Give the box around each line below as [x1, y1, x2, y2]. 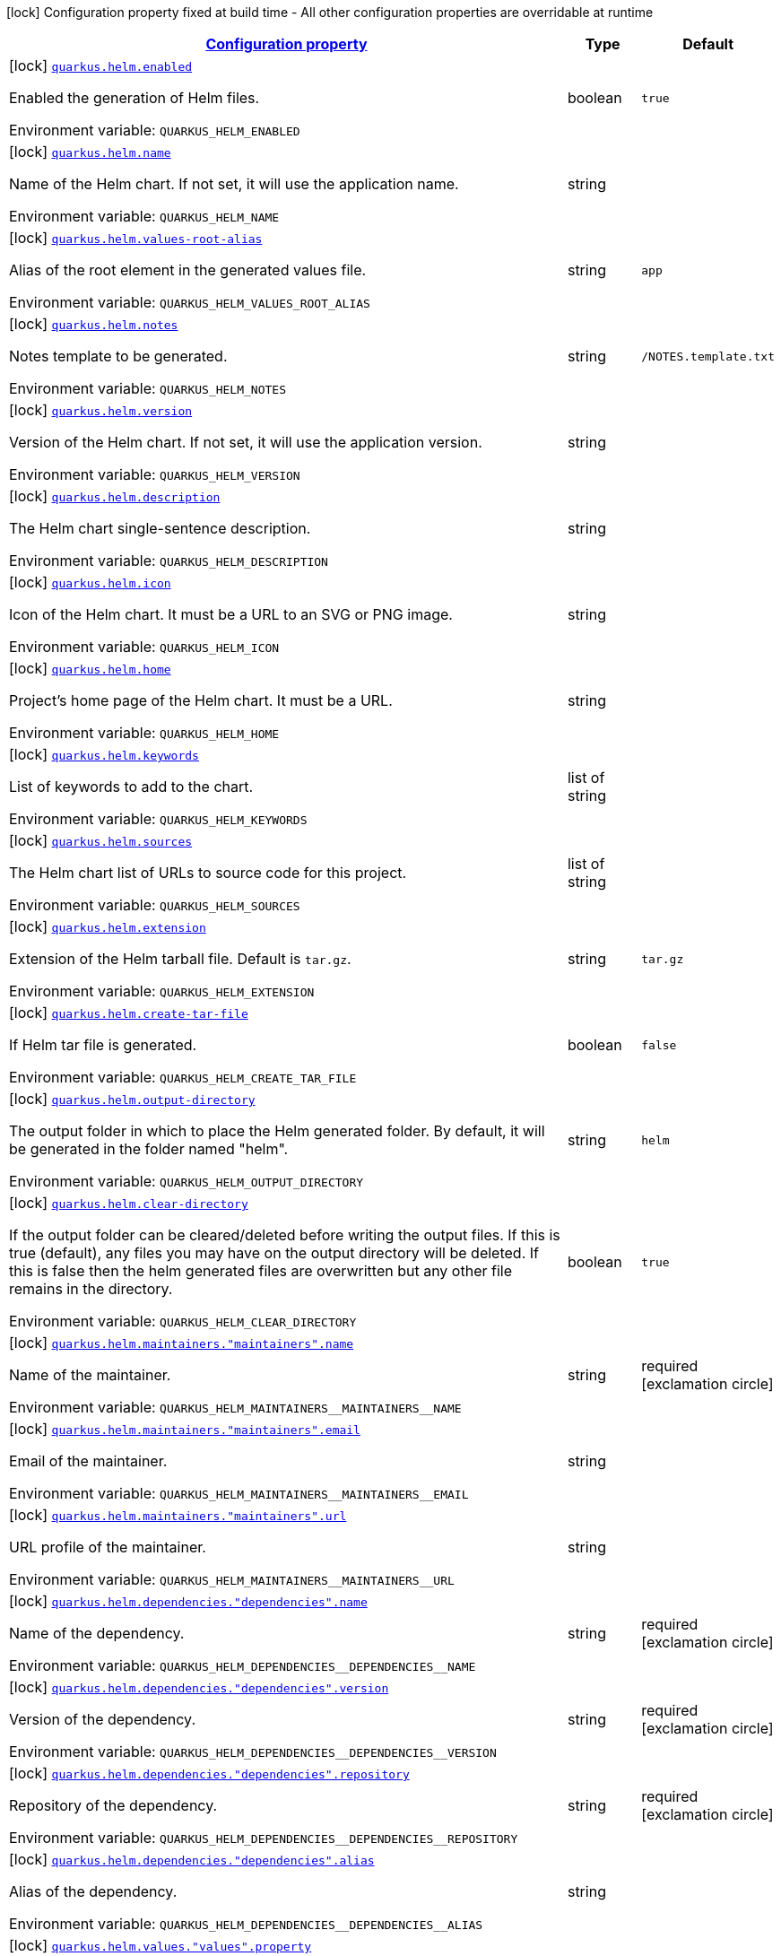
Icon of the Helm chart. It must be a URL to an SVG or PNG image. [9, 605, 453, 623]
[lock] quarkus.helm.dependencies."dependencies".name [9, 1592, 368, 1610]
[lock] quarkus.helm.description [9, 487, 221, 505]
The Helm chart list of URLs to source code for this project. [9, 864, 407, 882]
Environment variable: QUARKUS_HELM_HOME [9, 724, 280, 742]
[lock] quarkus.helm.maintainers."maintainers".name [9, 1334, 354, 1352]
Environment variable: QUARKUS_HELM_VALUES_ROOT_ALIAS [9, 293, 370, 311]
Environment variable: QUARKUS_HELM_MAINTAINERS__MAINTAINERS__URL [9, 1570, 455, 1588]
